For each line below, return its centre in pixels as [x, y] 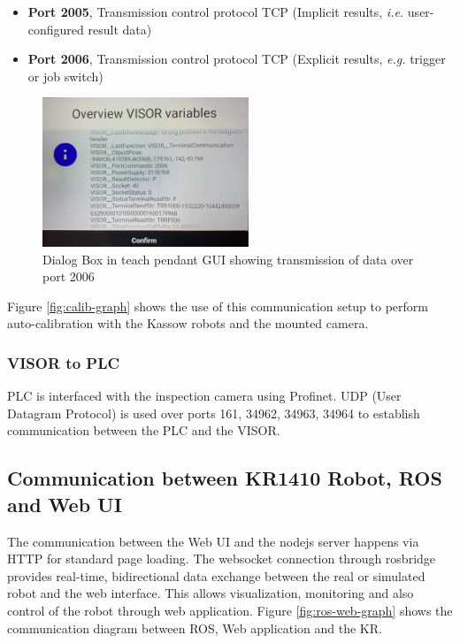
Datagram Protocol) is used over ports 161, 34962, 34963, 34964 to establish [214, 413]
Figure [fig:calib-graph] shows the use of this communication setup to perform [218, 306]
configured [56, 29]
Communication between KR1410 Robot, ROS [225, 478]
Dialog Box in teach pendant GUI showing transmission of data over [228, 259]
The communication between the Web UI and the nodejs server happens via [213, 541]
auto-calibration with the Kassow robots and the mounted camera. [188, 323]
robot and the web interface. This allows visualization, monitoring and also [211, 593]
